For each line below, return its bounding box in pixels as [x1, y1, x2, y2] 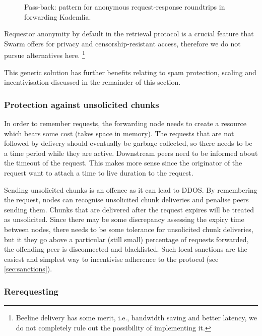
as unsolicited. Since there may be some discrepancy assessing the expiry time [4, 214, 244, 225]
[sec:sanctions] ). [4, 263, 52, 274]
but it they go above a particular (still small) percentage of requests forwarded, [4, 234, 249, 244]
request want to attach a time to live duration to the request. [4, 167, 193, 178]
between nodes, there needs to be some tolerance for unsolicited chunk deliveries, [4, 223, 253, 234]
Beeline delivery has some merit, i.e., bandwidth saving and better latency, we [16, 312, 257, 323]
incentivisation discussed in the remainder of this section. [4, 77, 181, 87]
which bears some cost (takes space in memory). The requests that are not [4, 128, 234, 138]
